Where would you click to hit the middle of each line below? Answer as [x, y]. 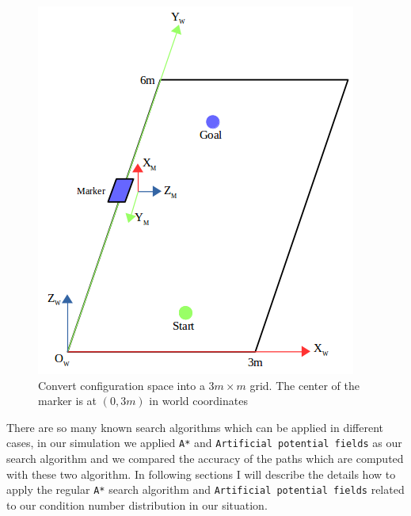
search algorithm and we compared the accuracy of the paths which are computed [205, 459]
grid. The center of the [304, 385]
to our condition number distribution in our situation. [137, 505]
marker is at [68, 401]
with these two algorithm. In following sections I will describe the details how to [201, 474]
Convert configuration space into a [122, 385]
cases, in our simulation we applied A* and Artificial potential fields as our [204, 443]
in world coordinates [198, 401]
